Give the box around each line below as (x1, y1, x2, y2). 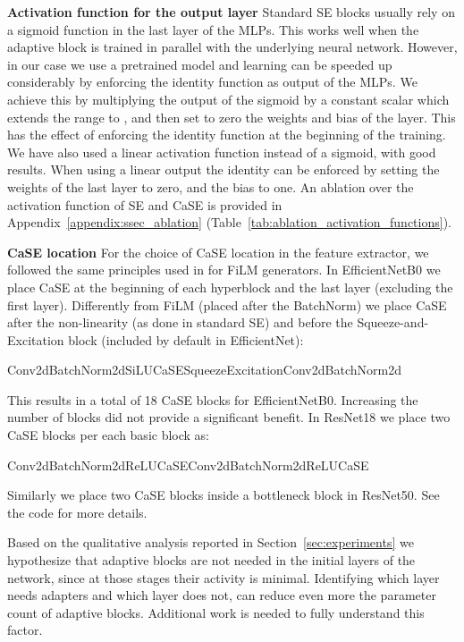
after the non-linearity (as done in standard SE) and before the (7, 313, 353, 332)
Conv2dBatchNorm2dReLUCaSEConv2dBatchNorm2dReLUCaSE (7, 455, 369, 474)
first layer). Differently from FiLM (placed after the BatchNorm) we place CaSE (7, 295, 447, 314)
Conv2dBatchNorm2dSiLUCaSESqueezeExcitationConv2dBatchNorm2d (7, 360, 401, 379)
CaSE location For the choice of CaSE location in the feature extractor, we (7, 242, 429, 261)
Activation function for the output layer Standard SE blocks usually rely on (7, 3, 455, 21)
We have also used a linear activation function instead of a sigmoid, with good (7, 142, 436, 161)
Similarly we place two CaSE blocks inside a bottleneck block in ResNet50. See (7, 486, 440, 504)
